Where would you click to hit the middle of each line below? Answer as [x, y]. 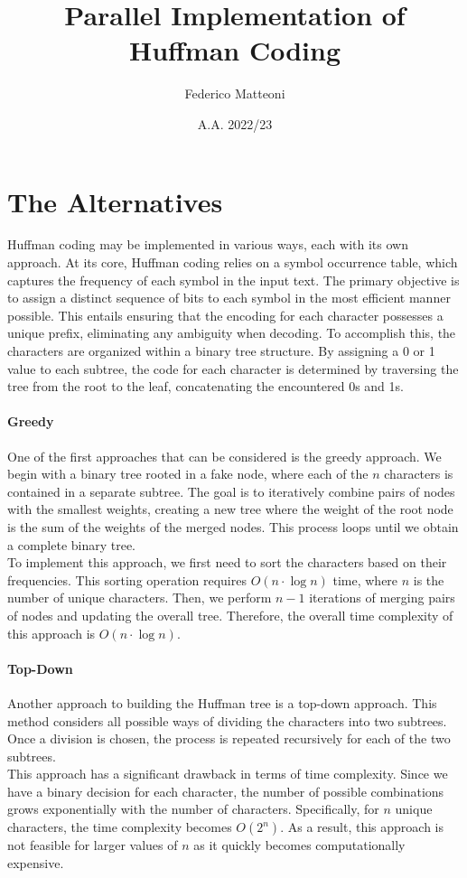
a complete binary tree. [72, 544]
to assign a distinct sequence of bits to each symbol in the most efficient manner [229, 298]
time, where [365, 579]
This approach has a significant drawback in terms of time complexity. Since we [228, 774]
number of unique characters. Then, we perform [140, 598]
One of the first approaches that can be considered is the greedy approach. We [224, 456]
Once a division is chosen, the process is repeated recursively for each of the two [229, 738]
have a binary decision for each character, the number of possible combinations [226, 791]
